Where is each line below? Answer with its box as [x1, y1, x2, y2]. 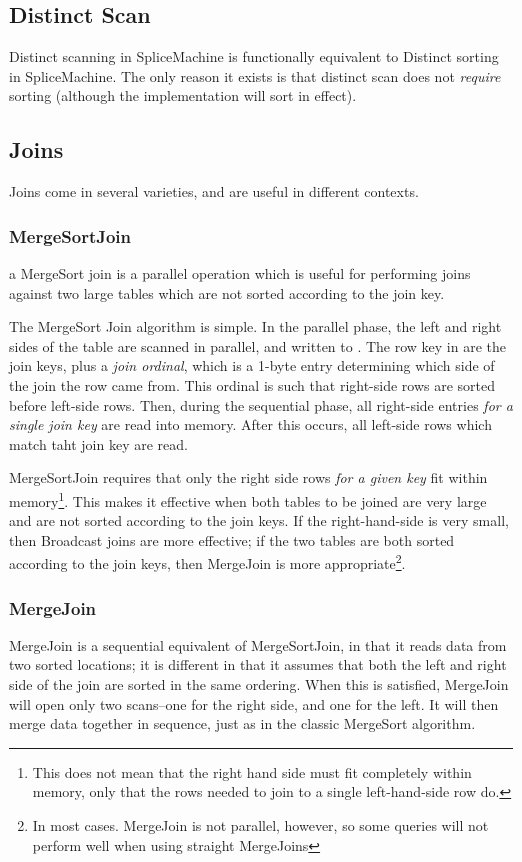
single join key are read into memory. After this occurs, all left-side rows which [9, 414, 492, 435]
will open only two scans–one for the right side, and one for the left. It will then [9, 693, 499, 714]
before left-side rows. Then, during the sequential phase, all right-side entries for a [9, 394, 513, 415]
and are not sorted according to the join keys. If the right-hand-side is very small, [9, 510, 509, 531]
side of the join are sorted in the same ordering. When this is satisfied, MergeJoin [9, 674, 509, 695]
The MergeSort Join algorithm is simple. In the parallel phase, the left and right [9, 316, 502, 337]
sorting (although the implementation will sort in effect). [9, 85, 357, 106]
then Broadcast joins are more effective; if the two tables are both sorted [9, 529, 455, 550]
